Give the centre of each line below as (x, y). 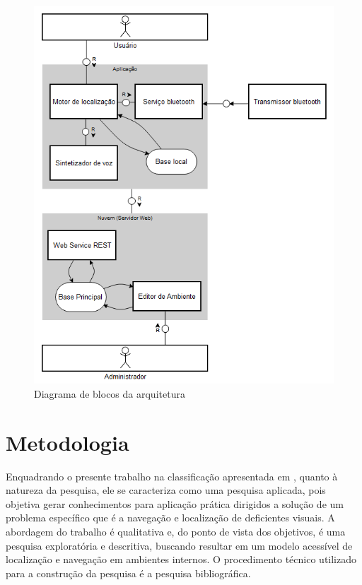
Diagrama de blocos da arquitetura (110, 393)
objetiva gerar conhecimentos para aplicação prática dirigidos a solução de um (175, 503)
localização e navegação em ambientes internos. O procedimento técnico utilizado (181, 559)
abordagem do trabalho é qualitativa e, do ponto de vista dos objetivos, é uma (176, 532)
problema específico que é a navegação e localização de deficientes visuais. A (170, 518)
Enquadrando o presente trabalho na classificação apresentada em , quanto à (172, 476)
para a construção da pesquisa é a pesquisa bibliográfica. (128, 573)
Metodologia (68, 442)
